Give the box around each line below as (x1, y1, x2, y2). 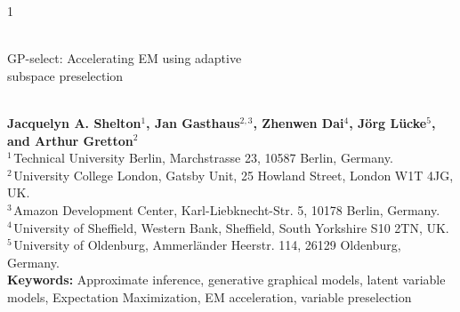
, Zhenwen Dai (253, 113, 344, 132)
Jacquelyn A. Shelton (7, 113, 141, 132)
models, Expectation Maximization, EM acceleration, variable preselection (7, 287, 412, 306)
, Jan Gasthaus (146, 113, 240, 132)
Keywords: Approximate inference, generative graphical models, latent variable (7, 270, 446, 289)
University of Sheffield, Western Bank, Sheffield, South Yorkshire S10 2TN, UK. (13, 218, 449, 236)
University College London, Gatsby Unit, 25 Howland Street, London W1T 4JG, (13, 165, 454, 184)
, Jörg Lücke (349, 113, 427, 132)
